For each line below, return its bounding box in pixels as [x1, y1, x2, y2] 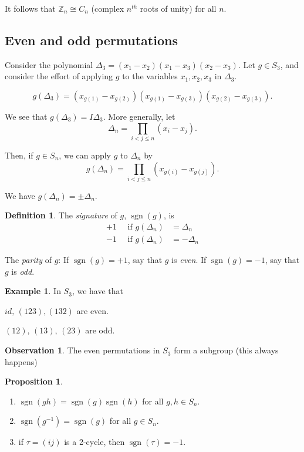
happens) [5, 355, 38, 367]
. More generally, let [103, 110, 175, 122]
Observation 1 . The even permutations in [5, 344, 160, 356]
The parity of [5, 254, 52, 266]
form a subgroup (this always [174, 344, 279, 356]
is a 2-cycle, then [64, 436, 125, 448]
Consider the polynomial [5, 58, 93, 70]
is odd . [11, 265, 35, 277]
